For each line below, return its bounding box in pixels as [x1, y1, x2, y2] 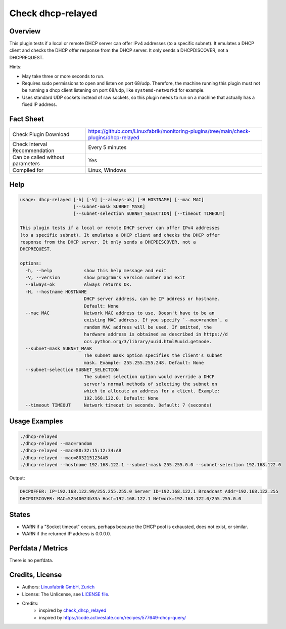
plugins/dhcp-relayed [88, 134, 139, 141]
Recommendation [12, 147, 55, 154]
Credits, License [9, 571, 62, 579]
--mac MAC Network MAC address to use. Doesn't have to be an [25, 310, 215, 316]
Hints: [9, 64, 22, 70]
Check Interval [12, 141, 47, 148]
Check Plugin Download [12, 131, 70, 138]
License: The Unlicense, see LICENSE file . [22, 591, 110, 597]
